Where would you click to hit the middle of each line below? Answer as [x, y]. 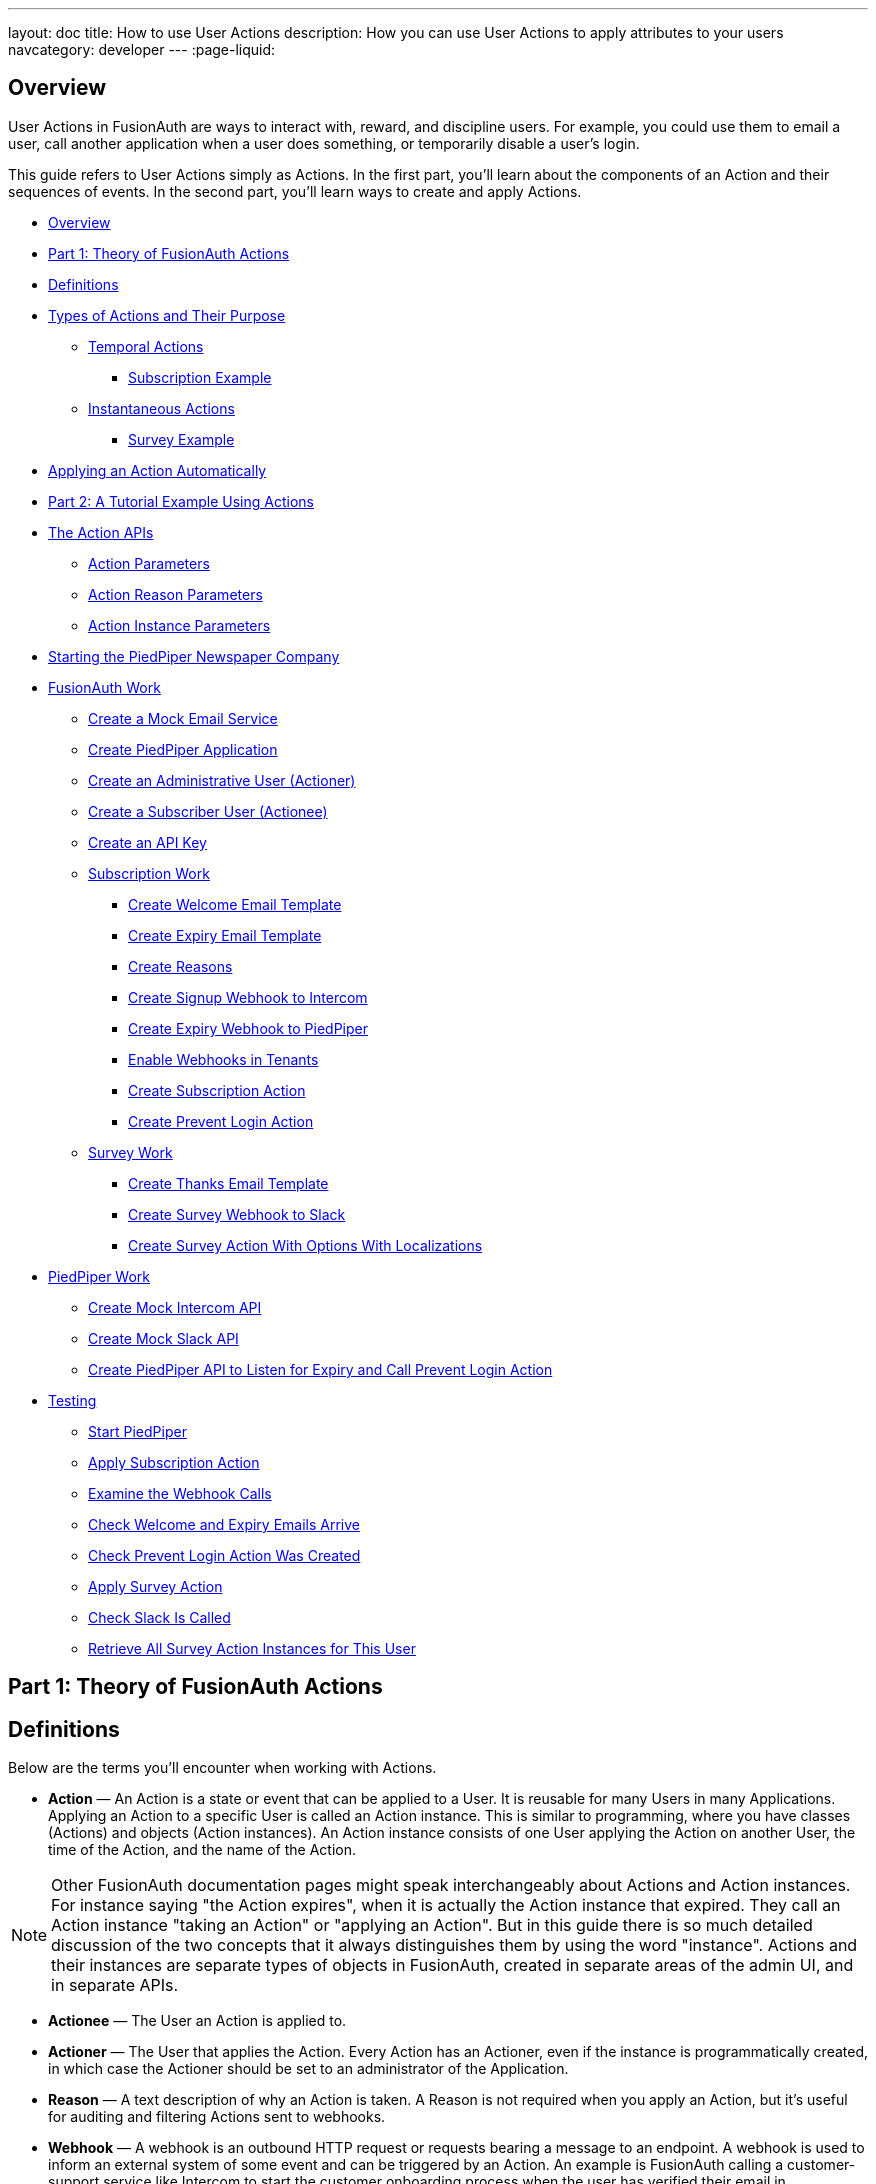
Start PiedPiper [137, 1431]
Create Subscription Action [217, 1090]
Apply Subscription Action [174, 1462]
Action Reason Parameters [175, 594]
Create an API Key [147, 842]
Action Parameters [149, 563]
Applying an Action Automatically [157, 470]
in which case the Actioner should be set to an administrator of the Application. [308, 2069]
